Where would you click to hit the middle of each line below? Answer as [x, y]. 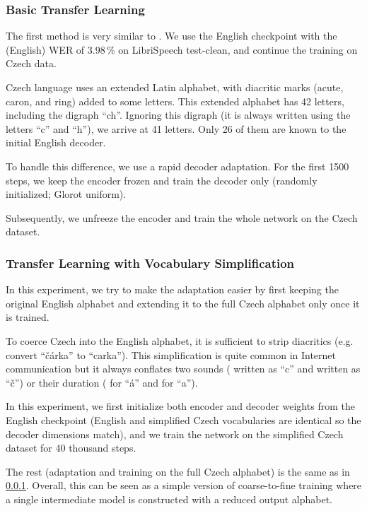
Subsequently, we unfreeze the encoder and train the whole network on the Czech [182, 217]
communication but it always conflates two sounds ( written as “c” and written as [183, 369]
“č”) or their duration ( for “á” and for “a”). [102, 382]
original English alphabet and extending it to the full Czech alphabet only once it [183, 303]
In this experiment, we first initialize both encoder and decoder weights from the [180, 406]
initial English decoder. [56, 142]
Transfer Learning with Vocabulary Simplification [150, 263]
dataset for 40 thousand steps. [71, 448]
